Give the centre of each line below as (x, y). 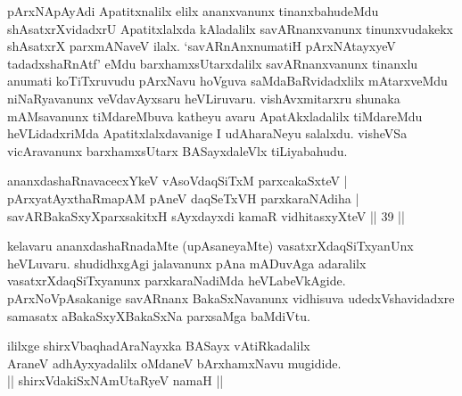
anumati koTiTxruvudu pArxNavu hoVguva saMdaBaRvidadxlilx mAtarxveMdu (227, 81)
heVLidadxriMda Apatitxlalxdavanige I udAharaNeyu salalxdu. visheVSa (207, 133)
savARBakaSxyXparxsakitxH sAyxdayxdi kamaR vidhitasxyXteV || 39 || (206, 215)
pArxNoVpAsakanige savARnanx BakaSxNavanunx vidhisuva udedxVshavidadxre (231, 297)
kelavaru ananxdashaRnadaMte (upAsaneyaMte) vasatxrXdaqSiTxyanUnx (210, 246)
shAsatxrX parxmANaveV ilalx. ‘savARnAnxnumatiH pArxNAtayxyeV (202, 46)
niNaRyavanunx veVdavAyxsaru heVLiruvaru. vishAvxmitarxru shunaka (204, 98)
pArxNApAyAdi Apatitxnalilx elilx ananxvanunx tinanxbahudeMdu (193, 11)
